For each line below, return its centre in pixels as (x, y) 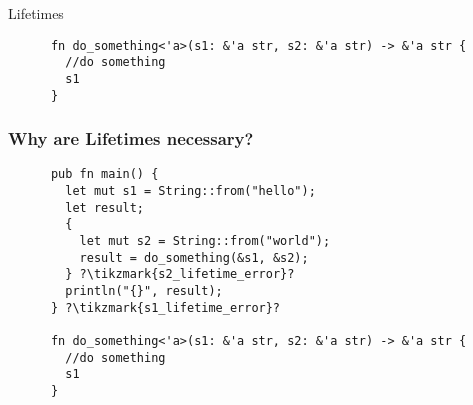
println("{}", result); (144, 291)
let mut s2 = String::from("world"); (205, 241)
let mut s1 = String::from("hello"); (190, 191)
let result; (105, 207)
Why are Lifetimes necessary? (131, 138)
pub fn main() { (104, 174)
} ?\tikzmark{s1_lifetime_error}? (165, 307)
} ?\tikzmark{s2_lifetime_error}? (180, 274)
